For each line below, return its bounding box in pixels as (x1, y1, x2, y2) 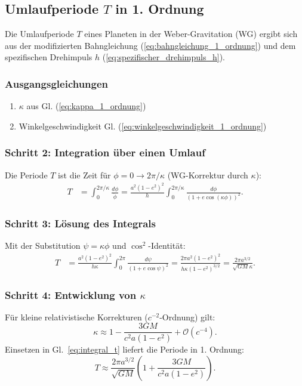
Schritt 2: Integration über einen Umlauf (5, 145, 205, 160)
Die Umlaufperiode (5, 27, 74, 40)
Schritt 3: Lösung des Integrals (5, 215, 156, 230)
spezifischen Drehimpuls (5, 51, 93, 63)
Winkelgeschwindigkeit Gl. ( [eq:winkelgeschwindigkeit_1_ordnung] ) (19, 119, 267, 132)
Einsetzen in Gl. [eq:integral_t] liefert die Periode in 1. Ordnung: (5, 343, 244, 356)
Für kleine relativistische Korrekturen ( (5, 310, 148, 323)
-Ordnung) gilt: (159, 310, 215, 323)
